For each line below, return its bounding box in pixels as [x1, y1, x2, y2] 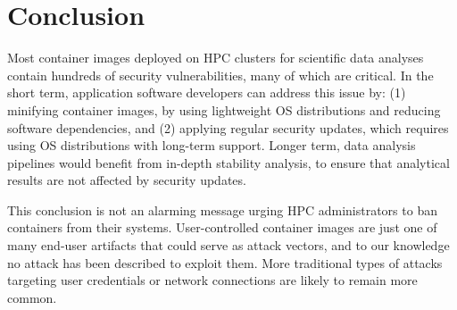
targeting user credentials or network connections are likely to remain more [7, 271, 418, 289]
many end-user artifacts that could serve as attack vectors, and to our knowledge [7, 236, 450, 255]
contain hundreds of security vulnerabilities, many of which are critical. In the [7, 65, 434, 84]
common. [7, 288, 57, 306]
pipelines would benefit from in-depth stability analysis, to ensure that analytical [7, 153, 450, 172]
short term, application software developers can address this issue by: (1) [7, 83, 406, 102]
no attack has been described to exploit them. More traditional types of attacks [7, 253, 443, 272]
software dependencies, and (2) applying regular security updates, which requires [7, 118, 449, 137]
